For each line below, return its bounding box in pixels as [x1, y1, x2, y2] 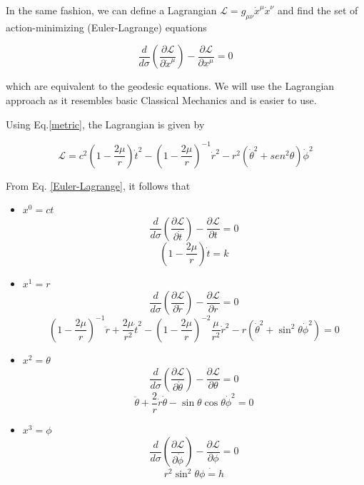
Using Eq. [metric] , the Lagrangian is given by [6, 116, 205, 131]
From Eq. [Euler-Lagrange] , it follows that [6, 178, 191, 193]
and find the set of [277, 3, 358, 17]
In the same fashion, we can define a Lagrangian [6, 3, 217, 17]
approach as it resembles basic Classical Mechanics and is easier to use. [6, 92, 317, 107]
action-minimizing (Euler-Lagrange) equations [6, 19, 207, 34]
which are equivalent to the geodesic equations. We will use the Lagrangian [6, 78, 335, 93]
